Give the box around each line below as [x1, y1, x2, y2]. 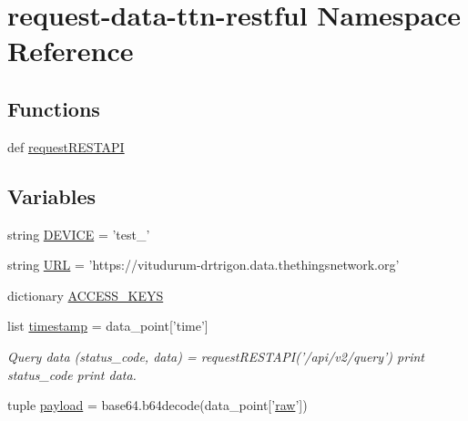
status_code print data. [7, 365, 137, 384]
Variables [7, 181, 97, 210]
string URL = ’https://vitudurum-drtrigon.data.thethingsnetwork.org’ [7, 255, 400, 274]
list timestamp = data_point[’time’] [7, 316, 209, 335]
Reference [7, 32, 134, 69]
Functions [7, 94, 100, 122]
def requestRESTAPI [7, 137, 125, 156]
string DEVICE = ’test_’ [7, 224, 150, 243]
